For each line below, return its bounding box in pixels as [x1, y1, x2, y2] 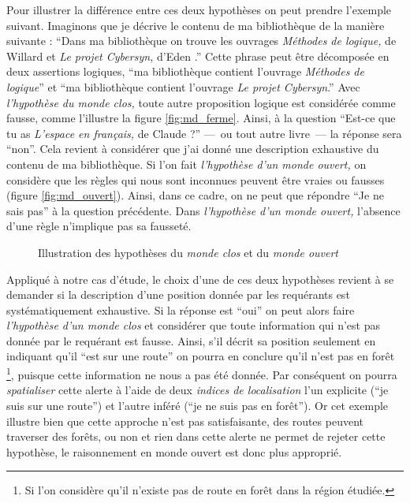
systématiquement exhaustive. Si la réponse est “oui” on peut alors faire [6, 301, 355, 318]
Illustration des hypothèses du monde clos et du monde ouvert [38, 244, 338, 260]
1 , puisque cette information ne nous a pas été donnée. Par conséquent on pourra [6, 364, 397, 382]
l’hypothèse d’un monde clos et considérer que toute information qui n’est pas [6, 317, 380, 333]
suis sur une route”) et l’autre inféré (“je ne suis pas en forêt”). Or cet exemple [6, 397, 389, 413]
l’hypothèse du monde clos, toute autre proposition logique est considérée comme [6, 94, 396, 110]
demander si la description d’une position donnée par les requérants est [6, 286, 350, 303]
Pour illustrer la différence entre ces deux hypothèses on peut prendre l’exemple [6, 2, 392, 17]
